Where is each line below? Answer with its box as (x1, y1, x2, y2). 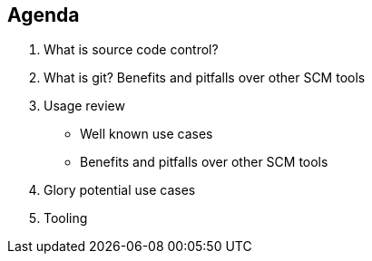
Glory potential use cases (44, 182, 196, 198)
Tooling (44, 210, 88, 227)
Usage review (44, 98, 125, 114)
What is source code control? (44, 42, 219, 58)
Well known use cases (80, 126, 213, 142)
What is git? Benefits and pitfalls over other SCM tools (44, 70, 366, 86)
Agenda (7, 4, 80, 26)
